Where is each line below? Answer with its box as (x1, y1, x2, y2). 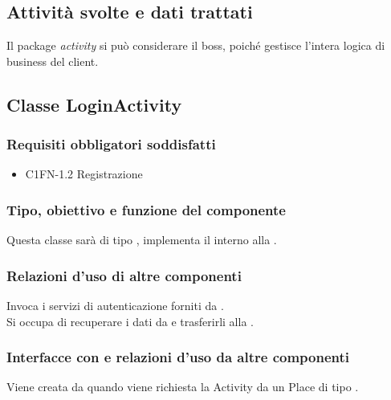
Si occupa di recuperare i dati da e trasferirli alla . (6, 312, 254, 329)
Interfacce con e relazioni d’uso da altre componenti (6, 347, 350, 367)
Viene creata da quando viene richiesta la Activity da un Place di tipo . (6, 378, 359, 395)
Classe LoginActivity (6, 92, 182, 116)
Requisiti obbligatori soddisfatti (6, 134, 216, 154)
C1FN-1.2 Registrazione (25, 165, 143, 182)
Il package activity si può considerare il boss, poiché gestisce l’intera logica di (6, 37, 385, 54)
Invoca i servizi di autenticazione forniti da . (6, 297, 224, 314)
